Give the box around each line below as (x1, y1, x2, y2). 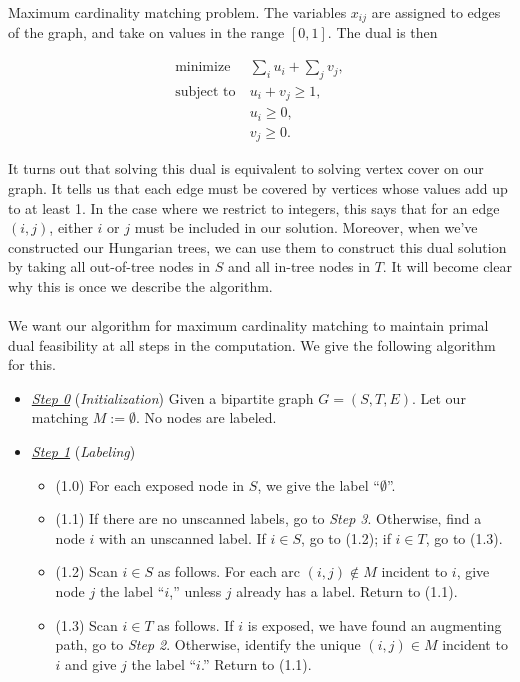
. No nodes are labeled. (136, 407, 277, 428)
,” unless (169, 581, 222, 602)
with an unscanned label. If (98, 527, 266, 548)
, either (49, 217, 93, 238)
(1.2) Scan (55, 561, 118, 582)
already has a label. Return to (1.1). (236, 581, 458, 602)
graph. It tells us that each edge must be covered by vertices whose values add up (8, 177, 508, 198)
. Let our (411, 387, 466, 408)
